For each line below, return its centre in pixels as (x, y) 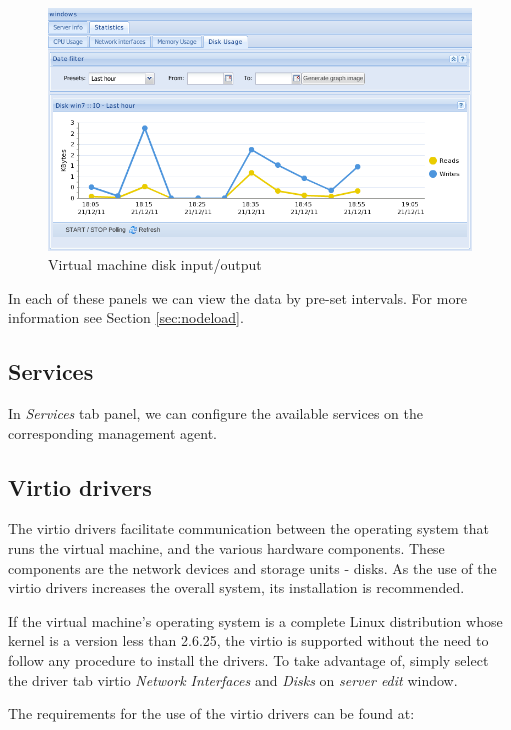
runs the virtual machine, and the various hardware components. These (226, 548)
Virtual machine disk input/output (155, 264)
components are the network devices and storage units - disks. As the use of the (252, 567)
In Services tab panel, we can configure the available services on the (215, 413)
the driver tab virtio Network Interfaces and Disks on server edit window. (233, 679)
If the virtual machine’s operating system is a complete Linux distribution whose (255, 620)
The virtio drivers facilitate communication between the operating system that (249, 528)
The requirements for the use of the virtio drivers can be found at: (211, 713)
